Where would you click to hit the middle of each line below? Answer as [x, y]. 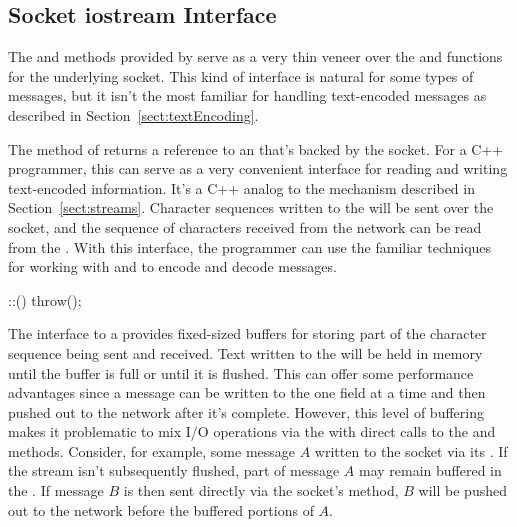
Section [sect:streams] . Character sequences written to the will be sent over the [251, 207]
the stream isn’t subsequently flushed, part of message [174, 470]
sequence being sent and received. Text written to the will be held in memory [245, 352]
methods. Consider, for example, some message [152, 450]
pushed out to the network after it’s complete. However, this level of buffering [246, 411]
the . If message [56, 490]
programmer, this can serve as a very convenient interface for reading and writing [258, 168]
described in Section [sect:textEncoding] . [133, 114]
